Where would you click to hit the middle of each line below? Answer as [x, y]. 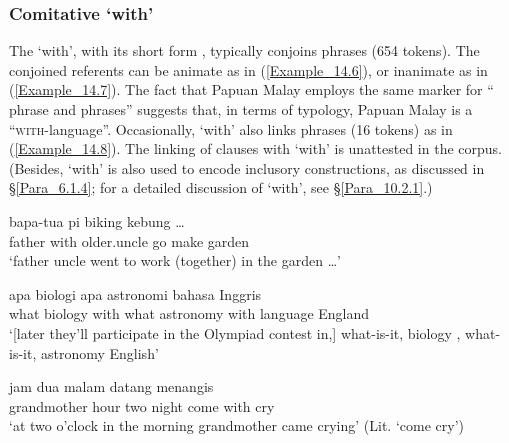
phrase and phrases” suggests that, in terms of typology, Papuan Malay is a [241, 109]
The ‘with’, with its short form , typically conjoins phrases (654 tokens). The [244, 50]
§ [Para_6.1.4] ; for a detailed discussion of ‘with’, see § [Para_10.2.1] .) [221, 187]
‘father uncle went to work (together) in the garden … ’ [175, 260]
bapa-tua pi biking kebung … [97, 220]
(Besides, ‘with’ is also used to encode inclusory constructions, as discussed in [247, 167]
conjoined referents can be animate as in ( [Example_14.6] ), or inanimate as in [248, 69]
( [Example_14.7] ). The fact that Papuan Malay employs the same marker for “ [251, 89]
